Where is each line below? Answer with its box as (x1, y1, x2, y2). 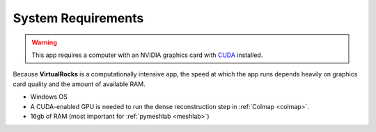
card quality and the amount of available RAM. (13, 80, 146, 88)
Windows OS (30, 92, 68, 101)
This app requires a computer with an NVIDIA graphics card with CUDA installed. (31, 51, 263, 59)
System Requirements (13, 10, 144, 26)
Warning (31, 38, 57, 47)
